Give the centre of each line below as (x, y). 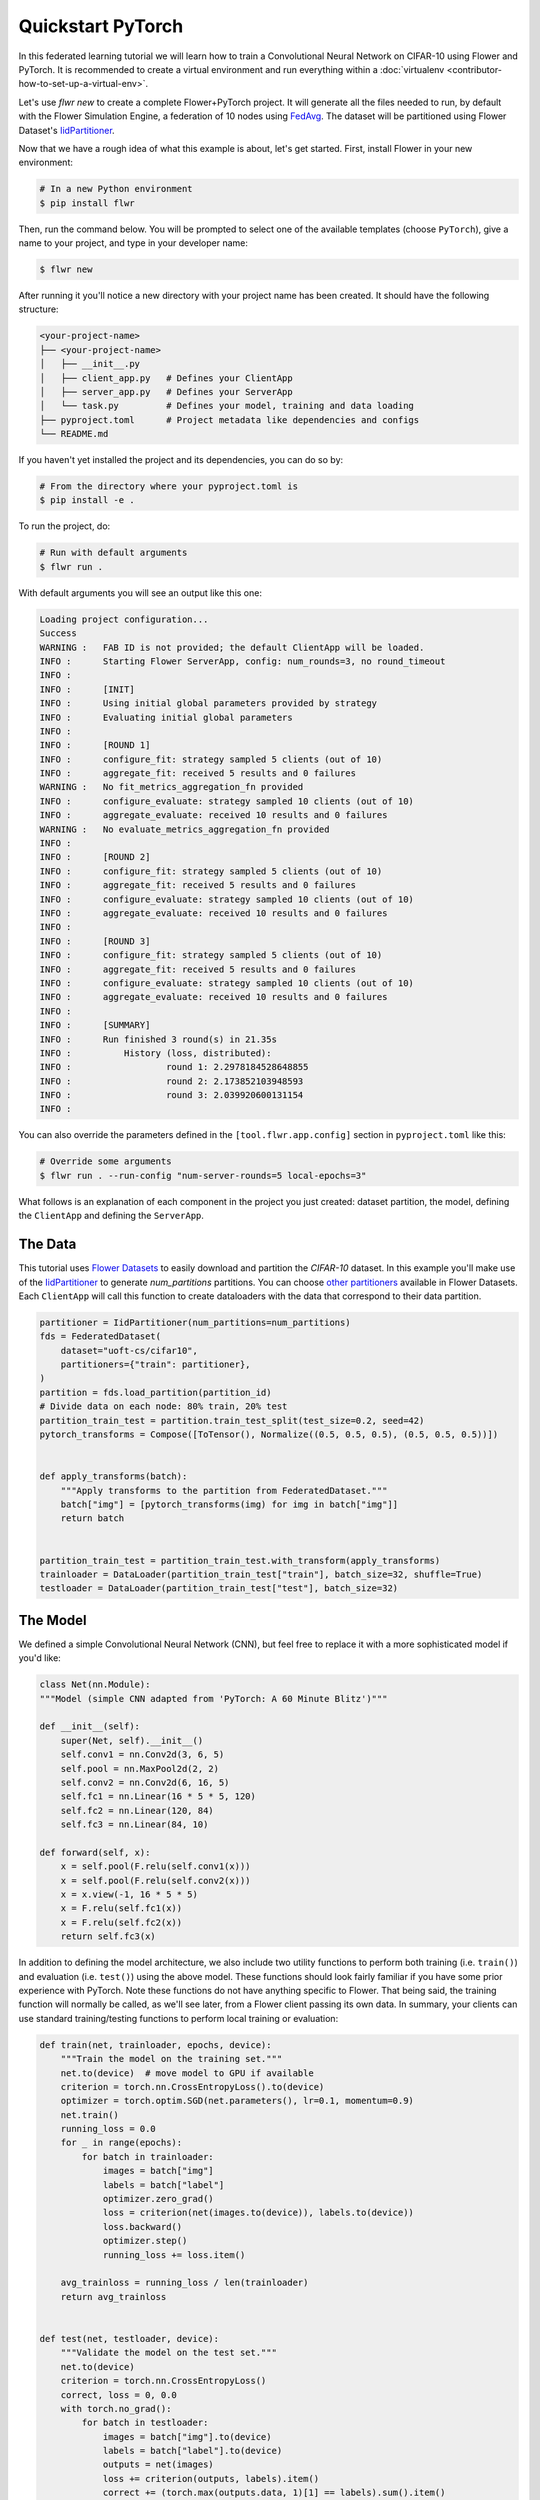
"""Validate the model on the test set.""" (168, 2353)
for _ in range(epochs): (121, 2143)
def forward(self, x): (95, 1852)
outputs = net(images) (158, 2464)
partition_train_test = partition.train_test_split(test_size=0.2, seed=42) (232, 1420)
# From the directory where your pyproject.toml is (169, 486)
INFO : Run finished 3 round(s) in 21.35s (158, 1039)
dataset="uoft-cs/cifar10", (129, 1350)
